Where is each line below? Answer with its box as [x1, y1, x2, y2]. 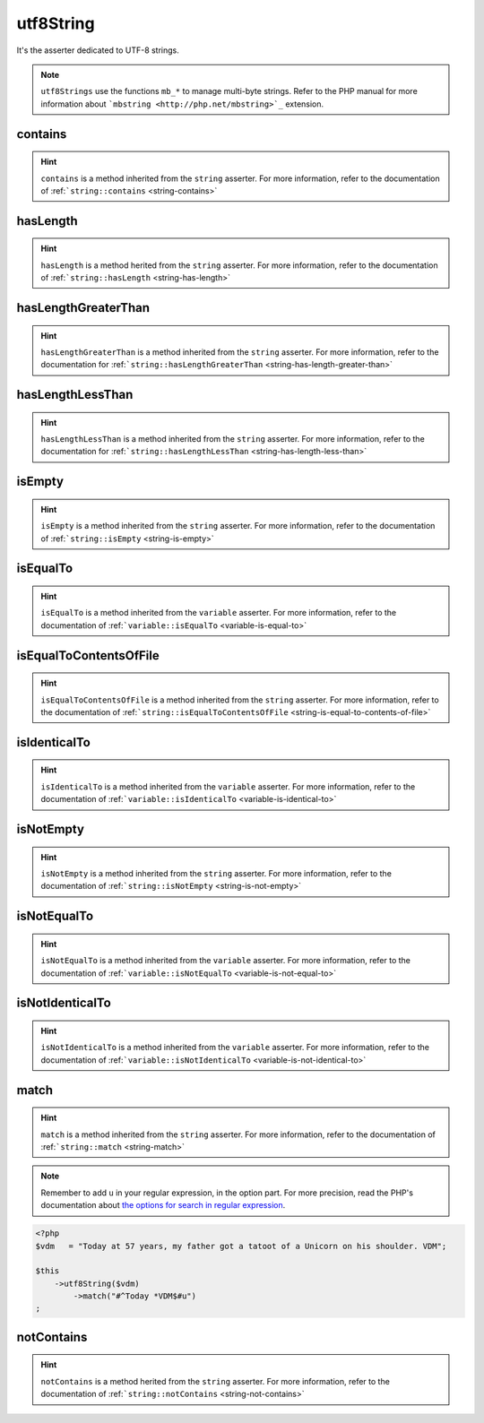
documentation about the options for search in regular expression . [40, 1200, 286, 1211]
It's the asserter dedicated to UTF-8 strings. [16, 45, 179, 56]
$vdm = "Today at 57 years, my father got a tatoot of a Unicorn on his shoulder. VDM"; [35, 1241, 447, 1251]
